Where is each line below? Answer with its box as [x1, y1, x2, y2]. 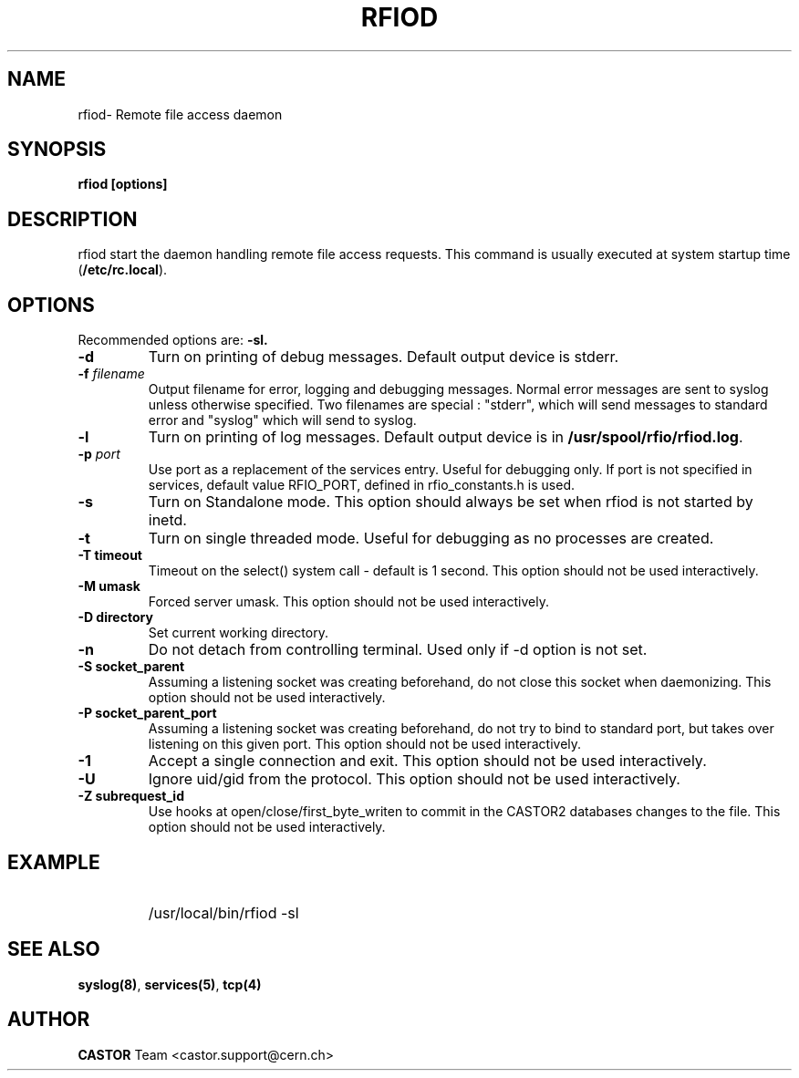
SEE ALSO [7, 938, 100, 961]
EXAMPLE [7, 850, 100, 874]
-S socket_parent [78, 658, 185, 675]
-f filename [78, 366, 145, 382]
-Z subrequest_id [78, 788, 184, 804]
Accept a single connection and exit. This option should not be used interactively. [148, 751, 707, 771]
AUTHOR [7, 1008, 90, 1031]
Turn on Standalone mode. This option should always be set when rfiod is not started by [148, 492, 753, 512]
